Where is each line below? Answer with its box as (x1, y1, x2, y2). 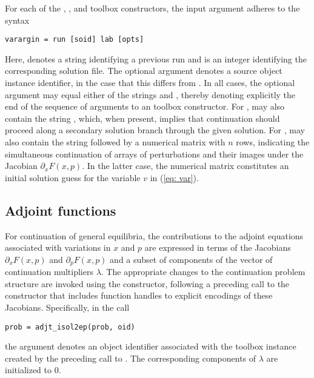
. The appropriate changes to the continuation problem (101, 265, 306, 278)
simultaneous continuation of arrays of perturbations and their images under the (5, 147, 304, 160)
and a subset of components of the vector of (110, 253, 273, 265)
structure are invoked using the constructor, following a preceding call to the (5, 277, 290, 290)
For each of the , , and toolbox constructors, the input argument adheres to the (5, 2, 300, 14)
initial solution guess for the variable (5, 171, 141, 184)
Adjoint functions (5, 201, 116, 219)
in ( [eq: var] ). (150, 171, 199, 184)
